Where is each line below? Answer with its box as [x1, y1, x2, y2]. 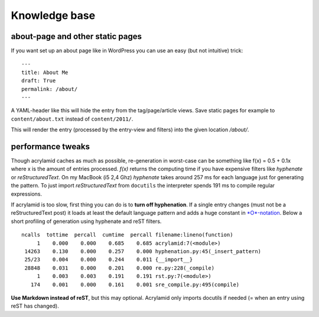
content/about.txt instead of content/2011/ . [11, 115, 134, 122]
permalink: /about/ [21, 86, 78, 92]
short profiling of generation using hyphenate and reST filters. [11, 218, 162, 225]
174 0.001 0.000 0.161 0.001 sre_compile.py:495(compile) [30, 281, 240, 288]
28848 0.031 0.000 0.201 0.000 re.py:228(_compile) [24, 264, 215, 271]
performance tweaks [11, 142, 90, 151]
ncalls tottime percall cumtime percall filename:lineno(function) [21, 231, 233, 238]
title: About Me [21, 69, 69, 76]
